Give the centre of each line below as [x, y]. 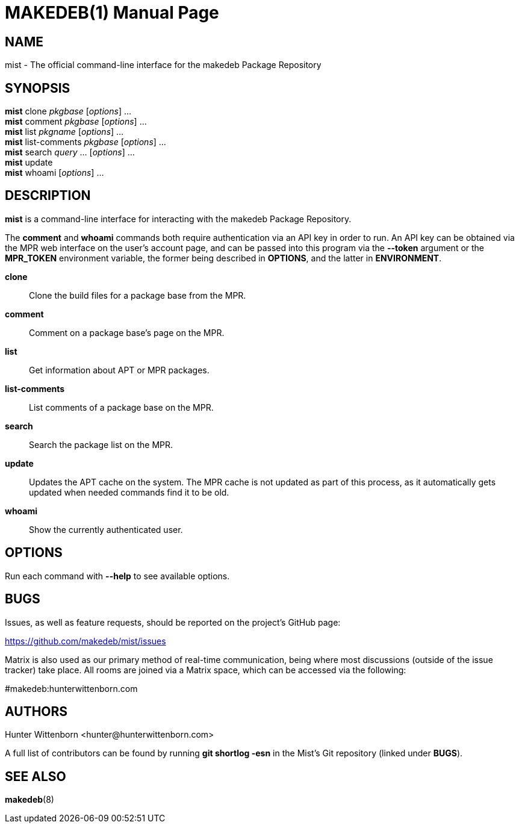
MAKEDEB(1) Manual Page [112, 13]
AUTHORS [36, 711]
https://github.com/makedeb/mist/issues [85, 641]
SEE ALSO [36, 776]
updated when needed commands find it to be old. [129, 492]
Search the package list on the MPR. [101, 444]
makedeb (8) [30, 800]
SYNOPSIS [38, 88]
